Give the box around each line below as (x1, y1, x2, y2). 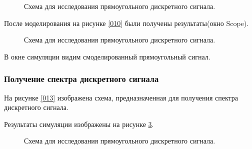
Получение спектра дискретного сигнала (4, 72, 159, 85)
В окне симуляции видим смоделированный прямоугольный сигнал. (4, 51, 210, 61)
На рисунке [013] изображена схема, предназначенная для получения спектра (4, 92, 238, 102)
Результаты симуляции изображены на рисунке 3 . (4, 118, 154, 129)
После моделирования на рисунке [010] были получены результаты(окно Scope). (4, 17, 249, 28)
